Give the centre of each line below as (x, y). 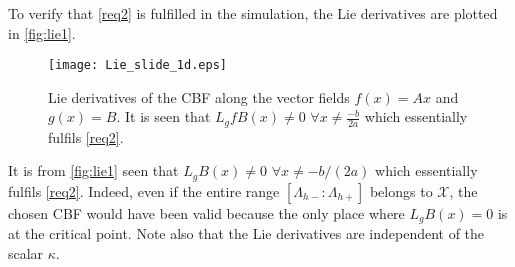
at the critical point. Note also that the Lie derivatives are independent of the (246, 233)
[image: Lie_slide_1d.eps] (137, 65)
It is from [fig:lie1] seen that (93, 170)
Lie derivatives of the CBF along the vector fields (199, 96)
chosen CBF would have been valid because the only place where (206, 212)
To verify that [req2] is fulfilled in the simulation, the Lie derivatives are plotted (253, 13)
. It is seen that (163, 116)
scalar (26, 252)
